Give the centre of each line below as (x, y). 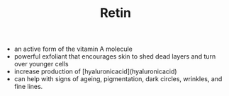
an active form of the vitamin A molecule (73, 49)
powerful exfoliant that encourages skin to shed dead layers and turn (115, 56)
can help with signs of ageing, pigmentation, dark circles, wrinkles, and (118, 79)
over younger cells (41, 64)
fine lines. (28, 87)
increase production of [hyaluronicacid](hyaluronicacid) (95, 71)
